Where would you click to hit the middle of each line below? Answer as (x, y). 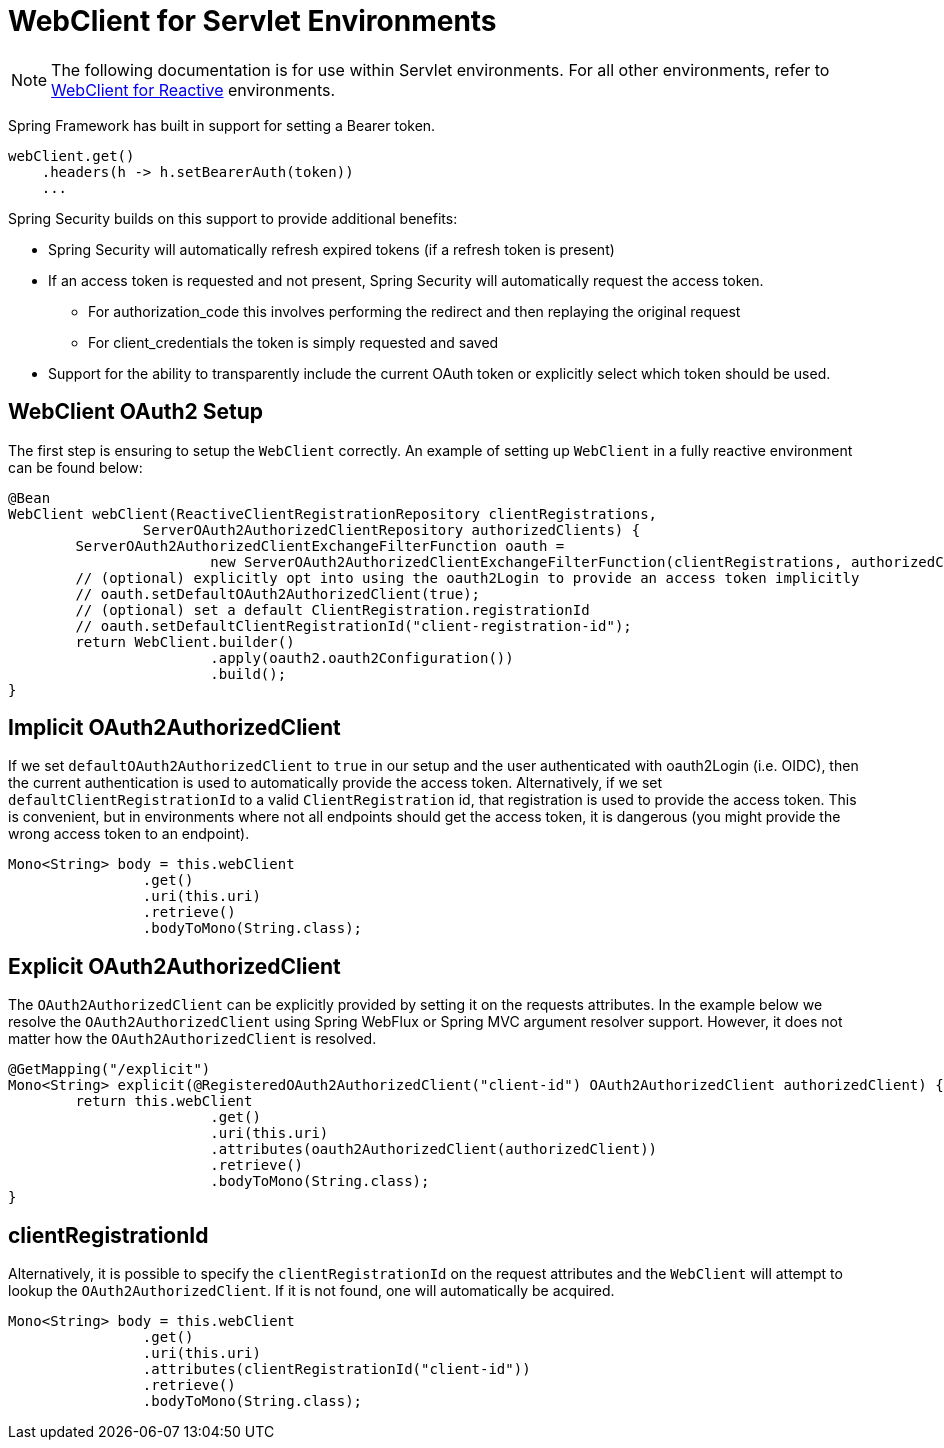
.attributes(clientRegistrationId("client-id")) (336, 1369)
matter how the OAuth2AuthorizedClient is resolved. (192, 1039)
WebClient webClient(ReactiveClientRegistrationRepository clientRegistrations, (333, 513)
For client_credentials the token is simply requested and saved (293, 342)
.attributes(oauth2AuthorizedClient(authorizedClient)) (434, 1149)
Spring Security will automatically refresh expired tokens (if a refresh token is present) (331, 249)
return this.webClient (164, 1101)
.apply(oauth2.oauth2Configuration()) (362, 657)
